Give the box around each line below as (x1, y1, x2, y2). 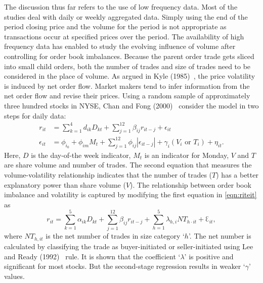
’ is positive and (184, 251, 234, 261)
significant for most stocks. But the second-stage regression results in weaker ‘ (4, 261, 245, 271)
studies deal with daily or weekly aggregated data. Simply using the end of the (4, 11, 248, 22)
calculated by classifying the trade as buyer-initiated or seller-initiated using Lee (4, 241, 253, 251)
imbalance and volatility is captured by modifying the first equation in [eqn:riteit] (4, 189, 257, 200)
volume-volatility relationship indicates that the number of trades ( (4, 169, 212, 180)
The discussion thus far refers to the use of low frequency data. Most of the (4, 2, 238, 12)
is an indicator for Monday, (144, 149, 229, 160)
